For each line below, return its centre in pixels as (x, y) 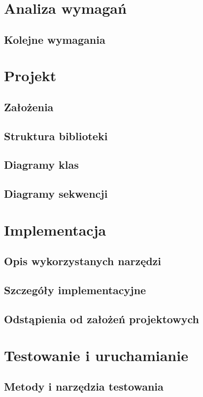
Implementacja (55, 229)
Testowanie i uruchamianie (96, 355)
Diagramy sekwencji (56, 194)
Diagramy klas (41, 165)
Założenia (29, 107)
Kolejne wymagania (55, 39)
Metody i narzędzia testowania (84, 386)
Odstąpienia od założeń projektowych (101, 319)
